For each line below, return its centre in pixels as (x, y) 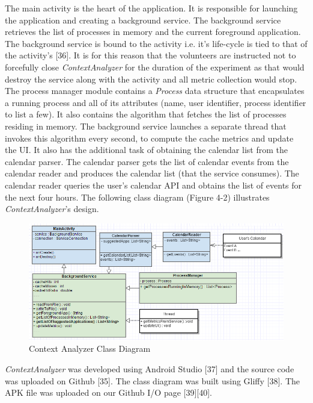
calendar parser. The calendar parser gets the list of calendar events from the (147, 161)
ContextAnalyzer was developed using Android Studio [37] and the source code (150, 369)
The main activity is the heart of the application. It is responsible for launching (151, 8)
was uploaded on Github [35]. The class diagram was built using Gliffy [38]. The (153, 380)
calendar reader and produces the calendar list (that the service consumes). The (152, 173)
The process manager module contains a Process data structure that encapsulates (155, 91)
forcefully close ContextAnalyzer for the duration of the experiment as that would (155, 67)
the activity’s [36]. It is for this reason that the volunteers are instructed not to (150, 55)
